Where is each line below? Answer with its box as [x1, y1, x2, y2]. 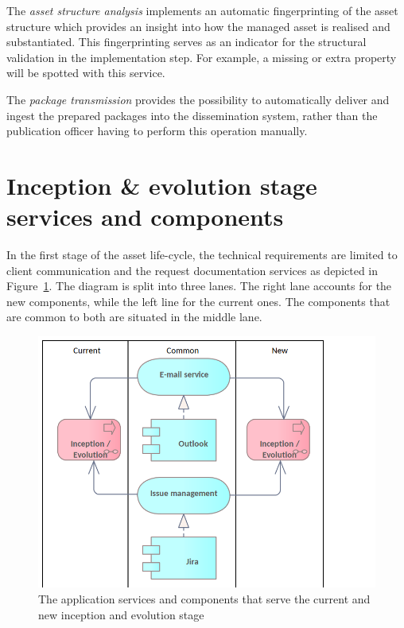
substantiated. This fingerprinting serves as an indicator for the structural [6, 33, 367, 50]
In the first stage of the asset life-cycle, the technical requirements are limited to [6, 246, 398, 263]
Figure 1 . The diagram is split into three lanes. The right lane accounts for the [6, 277, 392, 294]
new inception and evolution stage [38, 606, 204, 622]
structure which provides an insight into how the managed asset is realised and [6, 17, 390, 34]
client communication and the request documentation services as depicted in [6, 262, 379, 278]
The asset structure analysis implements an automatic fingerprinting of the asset [6, 2, 398, 18]
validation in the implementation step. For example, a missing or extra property [6, 48, 397, 65]
